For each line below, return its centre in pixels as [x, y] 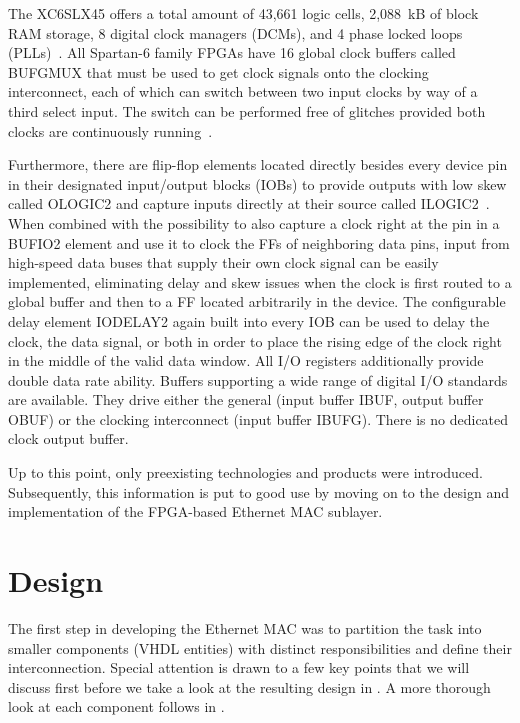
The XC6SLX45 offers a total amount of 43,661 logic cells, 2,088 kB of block [243, 13]
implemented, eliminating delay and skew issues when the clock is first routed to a [260, 281]
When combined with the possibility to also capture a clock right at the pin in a [254, 222]
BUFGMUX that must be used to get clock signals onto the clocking [218, 71]
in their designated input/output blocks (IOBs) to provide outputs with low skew [257, 183]
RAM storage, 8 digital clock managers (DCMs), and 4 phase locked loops [235, 32]
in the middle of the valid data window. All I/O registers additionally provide [246, 360]
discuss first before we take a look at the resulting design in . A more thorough [249, 686]
